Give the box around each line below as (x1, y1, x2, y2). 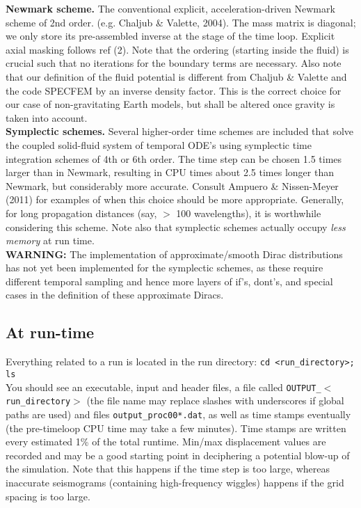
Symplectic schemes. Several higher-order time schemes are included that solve (6, 124, 354, 138)
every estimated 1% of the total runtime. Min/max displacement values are (6, 434, 326, 449)
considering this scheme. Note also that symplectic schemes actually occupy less (6, 219, 346, 234)
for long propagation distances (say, (6, 205, 157, 220)
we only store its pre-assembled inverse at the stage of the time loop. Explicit (6, 29, 335, 43)
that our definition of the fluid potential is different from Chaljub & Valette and (6, 69, 347, 84)
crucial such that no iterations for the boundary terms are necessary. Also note (6, 56, 342, 70)
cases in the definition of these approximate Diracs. (6, 287, 224, 302)
